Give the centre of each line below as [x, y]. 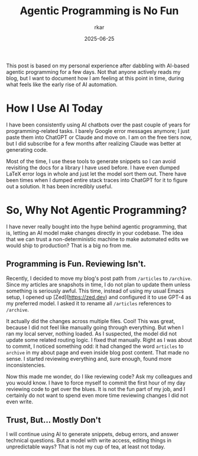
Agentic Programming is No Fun [99, 11]
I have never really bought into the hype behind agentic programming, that [97, 226]
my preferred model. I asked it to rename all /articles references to [89, 303]
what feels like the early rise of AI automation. [62, 84]
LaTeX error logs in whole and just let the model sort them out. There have [96, 174]
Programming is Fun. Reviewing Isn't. [76, 264]
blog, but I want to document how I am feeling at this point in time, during [95, 78]
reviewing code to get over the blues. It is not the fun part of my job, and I [96, 389]
